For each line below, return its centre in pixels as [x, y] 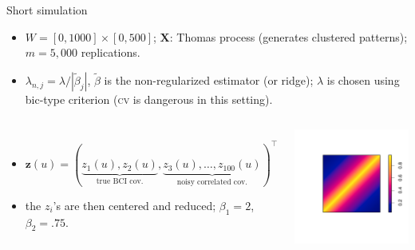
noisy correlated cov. [212, 183]
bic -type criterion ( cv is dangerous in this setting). [149, 99]
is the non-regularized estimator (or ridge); [209, 79]
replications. [111, 52]
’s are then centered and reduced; [134, 205]
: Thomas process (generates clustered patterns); [289, 36]
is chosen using [363, 79]
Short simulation [47, 10]
